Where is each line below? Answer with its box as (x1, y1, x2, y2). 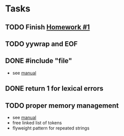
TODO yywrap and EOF (5, 39, 78, 48)
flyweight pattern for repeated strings (12, 125, 90, 131)
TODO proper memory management (5, 101, 119, 110)
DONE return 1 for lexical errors (5, 84, 104, 93)
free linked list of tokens (12, 120, 62, 126)
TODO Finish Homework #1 (5, 23, 90, 31)
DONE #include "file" (5, 57, 72, 65)
